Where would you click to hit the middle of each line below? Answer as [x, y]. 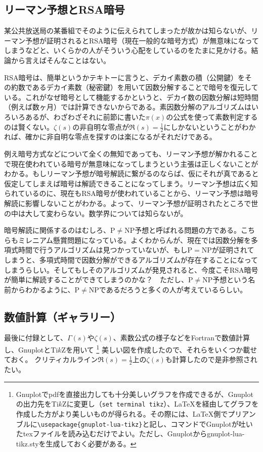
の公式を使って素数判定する [212, 116]
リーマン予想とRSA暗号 [64, 9]
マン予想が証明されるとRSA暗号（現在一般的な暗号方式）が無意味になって [135, 40]
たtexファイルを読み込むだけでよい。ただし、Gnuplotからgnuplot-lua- [130, 434]
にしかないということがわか [210, 127]
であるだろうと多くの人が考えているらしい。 [173, 289]
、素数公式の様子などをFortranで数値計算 [181, 338]
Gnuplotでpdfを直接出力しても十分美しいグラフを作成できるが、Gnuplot [135, 394]
